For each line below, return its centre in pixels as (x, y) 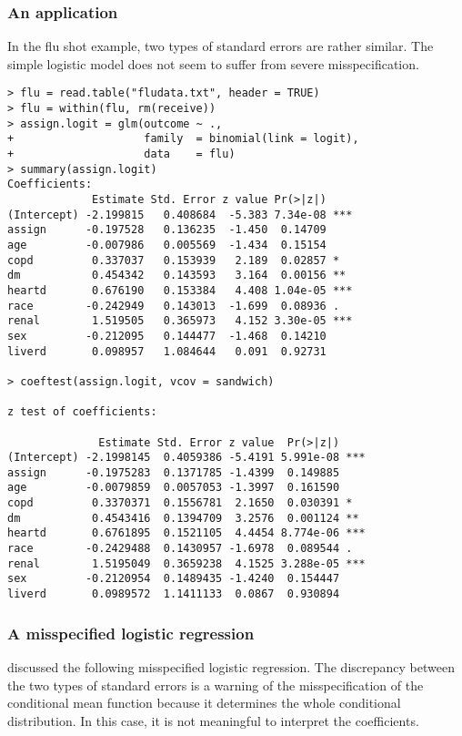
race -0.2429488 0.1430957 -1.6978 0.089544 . (180, 549)
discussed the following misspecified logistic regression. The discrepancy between (231, 666)
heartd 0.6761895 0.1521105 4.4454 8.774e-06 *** (186, 533)
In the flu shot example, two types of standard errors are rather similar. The (221, 46)
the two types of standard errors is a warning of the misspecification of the (216, 685)
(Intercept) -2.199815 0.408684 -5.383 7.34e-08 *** (180, 215)
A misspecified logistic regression (131, 633)
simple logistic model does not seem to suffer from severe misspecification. (213, 63)
